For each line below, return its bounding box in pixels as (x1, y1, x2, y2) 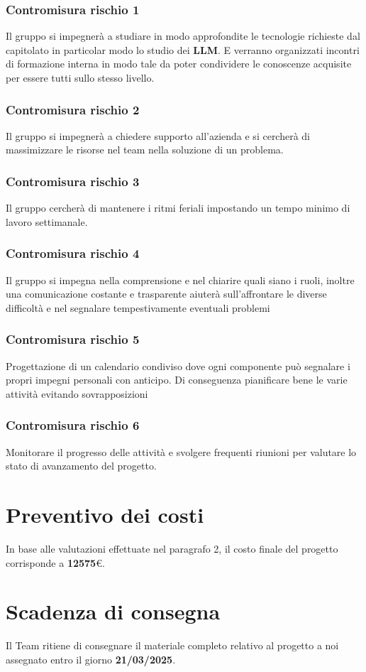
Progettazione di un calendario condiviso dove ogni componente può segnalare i (6, 358, 350, 373)
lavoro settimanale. (6, 214, 88, 229)
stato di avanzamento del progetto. (6, 458, 157, 473)
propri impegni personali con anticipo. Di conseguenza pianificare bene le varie (6, 372, 348, 387)
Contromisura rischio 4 (6, 244, 140, 262)
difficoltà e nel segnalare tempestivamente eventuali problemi (6, 300, 270, 315)
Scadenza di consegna (6, 597, 221, 626)
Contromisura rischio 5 (6, 330, 140, 348)
